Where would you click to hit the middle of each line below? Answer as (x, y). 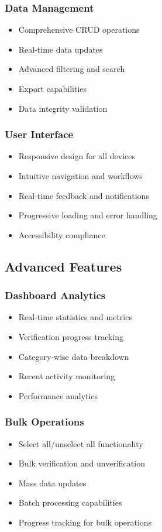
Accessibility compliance (62, 234)
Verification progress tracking (71, 336)
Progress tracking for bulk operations (85, 522)
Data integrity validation (63, 108)
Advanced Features (63, 266)
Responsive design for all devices (77, 156)
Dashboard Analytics (55, 295)
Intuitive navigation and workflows (80, 176)
